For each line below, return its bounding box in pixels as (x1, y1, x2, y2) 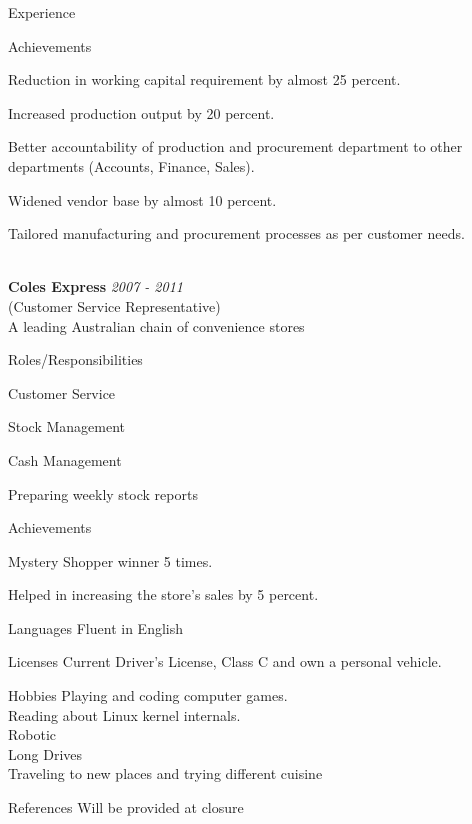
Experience (8, 2, 76, 22)
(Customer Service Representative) (8, 295, 221, 316)
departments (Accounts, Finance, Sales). (8, 155, 255, 176)
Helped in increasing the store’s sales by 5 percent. (8, 584, 319, 605)
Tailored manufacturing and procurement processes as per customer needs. (8, 223, 465, 244)
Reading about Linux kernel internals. (8, 704, 241, 725)
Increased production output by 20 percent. (8, 102, 275, 123)
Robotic (8, 724, 57, 745)
